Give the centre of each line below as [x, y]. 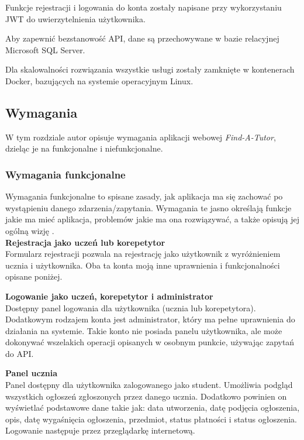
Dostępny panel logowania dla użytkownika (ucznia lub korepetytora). [131, 307]
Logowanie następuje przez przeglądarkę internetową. [100, 430]
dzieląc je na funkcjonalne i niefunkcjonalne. [84, 148]
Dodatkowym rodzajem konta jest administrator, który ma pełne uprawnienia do [150, 319]
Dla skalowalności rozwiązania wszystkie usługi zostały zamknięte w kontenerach [150, 69]
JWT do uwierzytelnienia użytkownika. [75, 18]
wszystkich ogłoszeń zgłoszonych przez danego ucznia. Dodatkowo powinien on [146, 396]
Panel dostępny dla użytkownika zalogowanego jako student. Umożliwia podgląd [149, 385]
